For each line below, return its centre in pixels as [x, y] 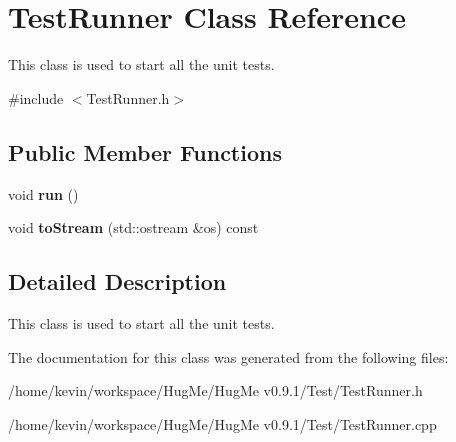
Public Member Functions [145, 151]
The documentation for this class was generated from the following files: [228, 356]
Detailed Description [117, 281]
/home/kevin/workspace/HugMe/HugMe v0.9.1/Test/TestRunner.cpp [222, 423]
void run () [43, 193]
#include [36, 97]
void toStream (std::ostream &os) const [133, 227]
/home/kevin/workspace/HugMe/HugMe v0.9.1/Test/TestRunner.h [215, 390]
